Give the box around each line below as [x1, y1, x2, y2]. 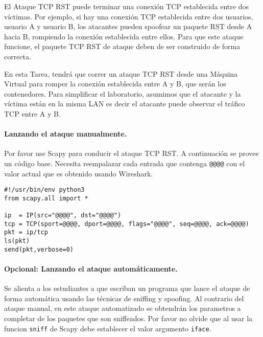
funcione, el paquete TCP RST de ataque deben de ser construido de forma [4, 41, 241, 52]
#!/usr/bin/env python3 [4, 186, 85, 194]
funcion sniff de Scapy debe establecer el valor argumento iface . [4, 323, 211, 333]
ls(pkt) [4, 237, 30, 245]
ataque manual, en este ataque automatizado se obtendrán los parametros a [4, 303, 241, 313]
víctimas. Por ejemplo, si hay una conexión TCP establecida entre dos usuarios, [4, 11, 253, 21]
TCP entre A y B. [4, 108, 61, 119]
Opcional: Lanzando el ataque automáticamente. [4, 263, 178, 274]
